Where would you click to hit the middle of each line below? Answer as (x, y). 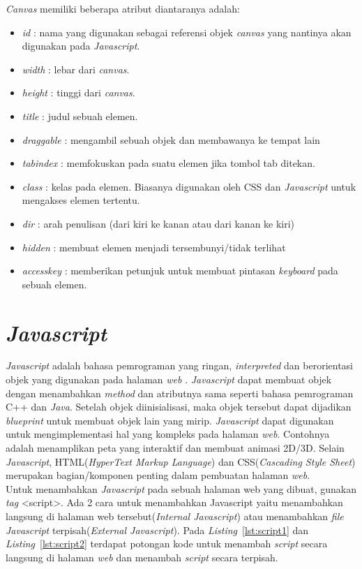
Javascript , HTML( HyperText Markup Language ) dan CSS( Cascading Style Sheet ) (181, 461)
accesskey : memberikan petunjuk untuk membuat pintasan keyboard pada (180, 271)
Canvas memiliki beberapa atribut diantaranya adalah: (123, 8)
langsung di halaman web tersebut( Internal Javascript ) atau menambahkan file (175, 516)
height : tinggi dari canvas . (78, 93)
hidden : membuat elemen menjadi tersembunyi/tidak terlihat (154, 247)
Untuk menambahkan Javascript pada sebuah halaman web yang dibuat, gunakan (181, 488)
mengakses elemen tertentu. (81, 200)
